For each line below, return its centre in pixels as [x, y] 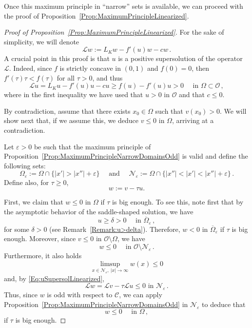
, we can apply [141, 295]
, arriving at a [193, 120]
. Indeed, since [30, 68]
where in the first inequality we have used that [74, 94]
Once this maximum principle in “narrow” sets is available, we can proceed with [124, 6]
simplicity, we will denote [42, 41]
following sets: [25, 165]
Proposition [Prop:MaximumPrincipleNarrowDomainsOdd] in [96, 304]
